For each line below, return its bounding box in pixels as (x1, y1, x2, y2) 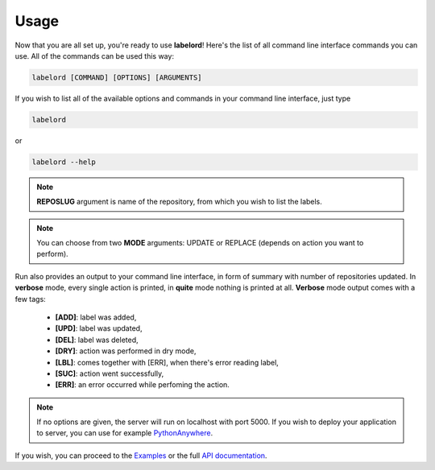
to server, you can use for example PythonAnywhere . (36, 428, 213, 438)
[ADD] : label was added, (55, 312, 137, 322)
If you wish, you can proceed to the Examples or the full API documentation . (14, 451, 267, 460)
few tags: (14, 294, 46, 303)
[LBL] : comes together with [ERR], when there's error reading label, (55, 357, 280, 367)
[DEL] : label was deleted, (55, 335, 139, 344)
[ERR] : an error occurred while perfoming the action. (55, 380, 230, 390)
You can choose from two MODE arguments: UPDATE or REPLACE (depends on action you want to (36, 238, 364, 248)
